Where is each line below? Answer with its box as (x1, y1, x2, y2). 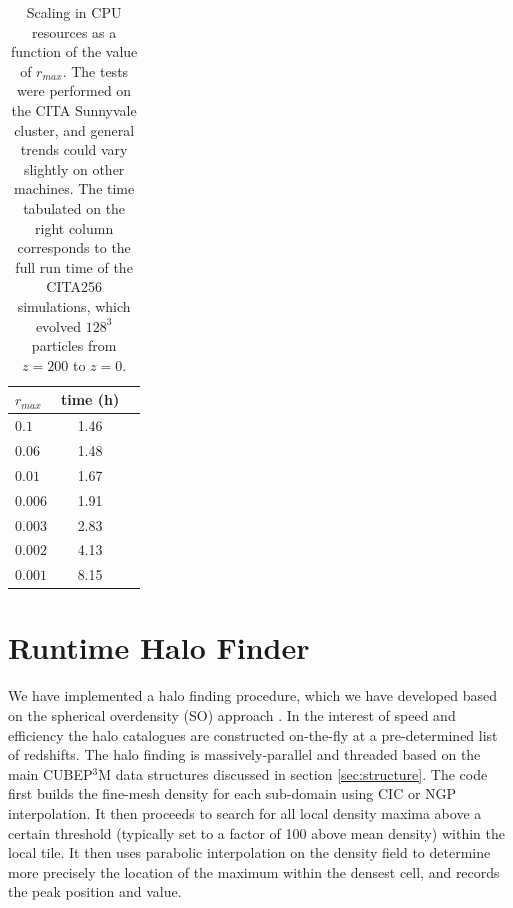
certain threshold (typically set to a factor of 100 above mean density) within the (8, 822, 505, 843)
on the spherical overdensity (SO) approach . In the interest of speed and (8, 705, 456, 725)
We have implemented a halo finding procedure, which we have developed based (8, 685, 497, 706)
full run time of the (15, 256, 133, 277)
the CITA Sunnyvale (11, 99, 137, 120)
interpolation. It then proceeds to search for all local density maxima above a (8, 802, 482, 823)
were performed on (17, 80, 132, 101)
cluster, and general (14, 119, 135, 140)
